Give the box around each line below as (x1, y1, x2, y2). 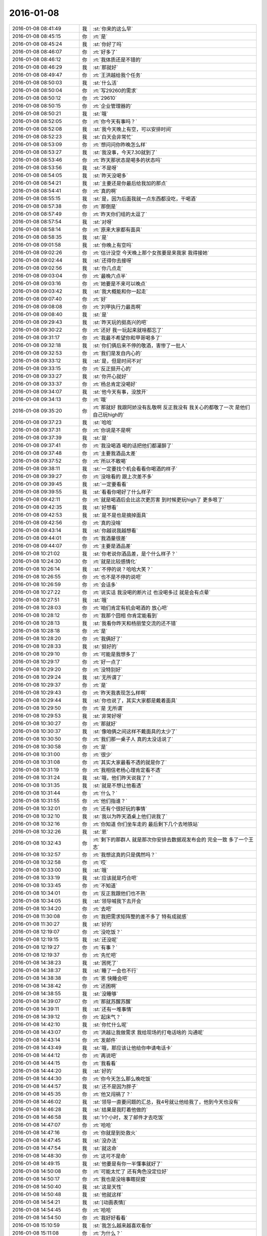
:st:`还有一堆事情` (92, 1006, 133, 1013)
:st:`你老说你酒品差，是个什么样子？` (92, 550, 178, 557)
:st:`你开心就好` (92, 373, 128, 380)
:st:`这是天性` (92, 1183, 123, 1190)
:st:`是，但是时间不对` (92, 357, 143, 364)
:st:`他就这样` (92, 1191, 123, 1198)
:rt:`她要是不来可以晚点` (92, 280, 147, 287)
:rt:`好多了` (92, 48, 118, 55)
